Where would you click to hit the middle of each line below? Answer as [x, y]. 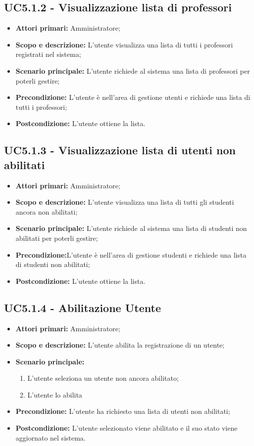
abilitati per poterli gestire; [57, 238]
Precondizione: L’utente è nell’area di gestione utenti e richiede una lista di [133, 97]
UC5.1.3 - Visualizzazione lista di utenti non [120, 150]
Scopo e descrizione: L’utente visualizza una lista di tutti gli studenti [125, 202]
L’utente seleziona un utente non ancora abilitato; [103, 378]
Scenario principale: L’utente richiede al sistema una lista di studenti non [131, 228]
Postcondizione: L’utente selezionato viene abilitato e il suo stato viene [127, 428]
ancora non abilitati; [47, 211]
